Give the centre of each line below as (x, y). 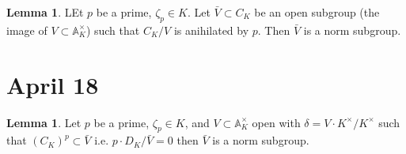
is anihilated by (211, 30)
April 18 (53, 84)
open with (276, 122)
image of (27, 30)
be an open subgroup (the (317, 12)
